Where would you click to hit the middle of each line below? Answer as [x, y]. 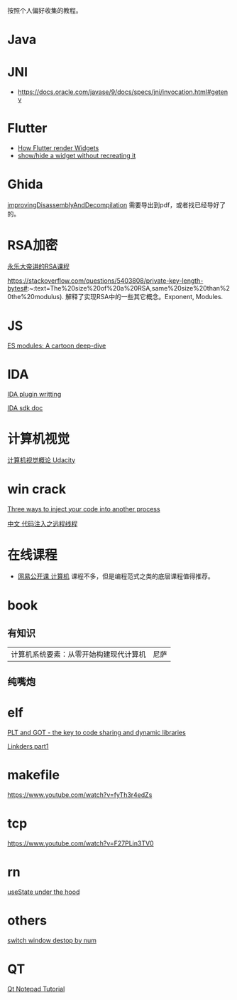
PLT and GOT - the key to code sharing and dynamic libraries [97, 732]
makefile [34, 775]
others [27, 920]
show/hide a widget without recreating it [77, 156]
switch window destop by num [52, 940]
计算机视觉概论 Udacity [42, 460]
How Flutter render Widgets [58, 148]
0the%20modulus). [35, 296]
